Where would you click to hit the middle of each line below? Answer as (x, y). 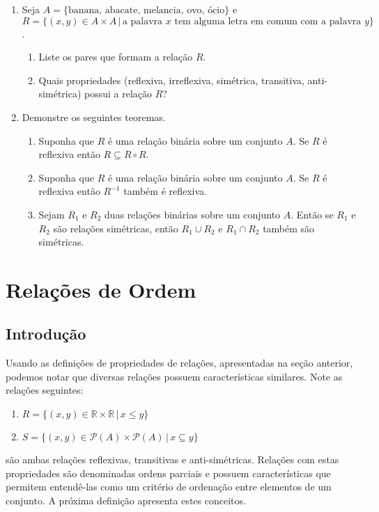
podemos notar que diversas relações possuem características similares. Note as (174, 376)
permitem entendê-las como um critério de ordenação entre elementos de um (169, 487)
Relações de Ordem (101, 289)
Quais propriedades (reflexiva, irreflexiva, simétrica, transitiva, (171, 80)
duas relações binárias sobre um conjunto (193, 214)
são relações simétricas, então (116, 228)
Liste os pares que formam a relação (116, 57)
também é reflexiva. (165, 191)
